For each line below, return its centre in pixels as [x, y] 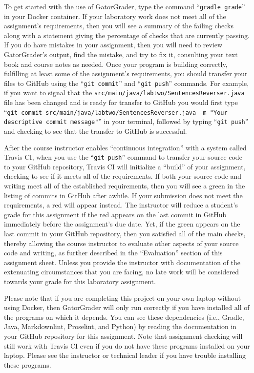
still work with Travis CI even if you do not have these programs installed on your [127, 345]
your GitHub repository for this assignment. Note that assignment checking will [123, 336]
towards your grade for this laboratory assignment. [80, 281]
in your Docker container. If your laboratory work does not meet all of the [115, 16]
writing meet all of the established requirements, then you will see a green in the [125, 186]
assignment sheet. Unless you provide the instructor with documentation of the [122, 262]
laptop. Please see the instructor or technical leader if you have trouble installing [125, 355]
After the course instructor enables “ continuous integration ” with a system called [125, 147]
